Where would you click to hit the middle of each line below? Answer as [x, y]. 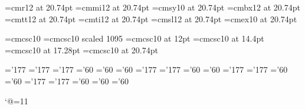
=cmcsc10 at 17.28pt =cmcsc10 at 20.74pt [81, 50]
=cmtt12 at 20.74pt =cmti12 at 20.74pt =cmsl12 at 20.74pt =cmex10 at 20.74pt [151, 18]
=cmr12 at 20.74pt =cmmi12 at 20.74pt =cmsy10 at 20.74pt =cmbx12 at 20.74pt [152, 7]
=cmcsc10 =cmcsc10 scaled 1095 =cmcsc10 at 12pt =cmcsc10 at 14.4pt [135, 38]
